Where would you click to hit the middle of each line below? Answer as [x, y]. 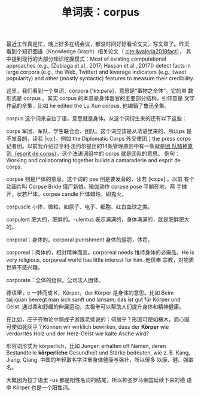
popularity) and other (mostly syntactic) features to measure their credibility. [100, 78]
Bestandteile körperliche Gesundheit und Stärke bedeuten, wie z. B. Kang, [98, 353]
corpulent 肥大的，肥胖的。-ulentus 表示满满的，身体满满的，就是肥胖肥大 [98, 220]
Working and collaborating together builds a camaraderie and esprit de [94, 160]
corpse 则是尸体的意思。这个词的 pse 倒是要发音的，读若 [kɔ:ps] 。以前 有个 [100, 179]
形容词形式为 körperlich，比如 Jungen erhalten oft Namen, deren [86, 346]
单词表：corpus [100, 12]
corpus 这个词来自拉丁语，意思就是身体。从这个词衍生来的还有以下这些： [97, 119]
